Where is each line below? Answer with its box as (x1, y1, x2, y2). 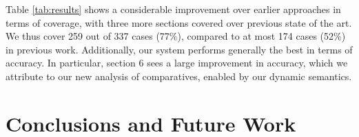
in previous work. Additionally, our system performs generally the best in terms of (6, 42, 353, 56)
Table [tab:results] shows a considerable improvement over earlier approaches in (6, 2, 341, 16)
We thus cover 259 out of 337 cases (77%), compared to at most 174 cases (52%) (6, 29, 346, 43)
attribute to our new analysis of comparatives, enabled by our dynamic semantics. (6, 68, 352, 83)
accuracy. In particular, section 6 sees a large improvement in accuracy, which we (6, 55, 348, 70)
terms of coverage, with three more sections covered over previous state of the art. (6, 15, 352, 29)
